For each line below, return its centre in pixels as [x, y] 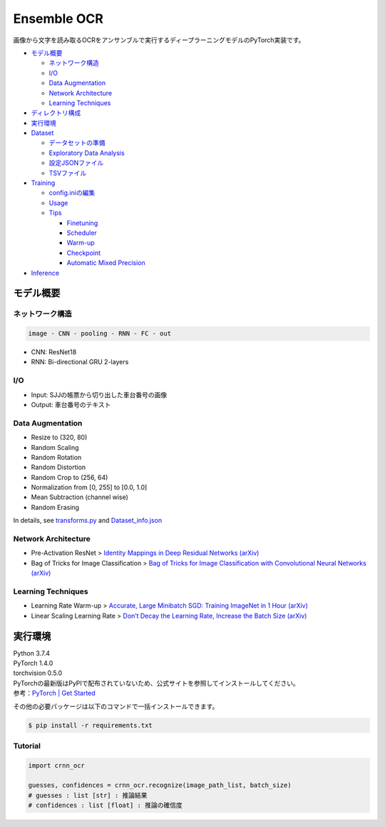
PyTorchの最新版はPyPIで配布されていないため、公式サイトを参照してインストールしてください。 [156, 683]
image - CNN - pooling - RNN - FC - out [99, 334]
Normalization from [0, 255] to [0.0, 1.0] [89, 487]
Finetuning [82, 223]
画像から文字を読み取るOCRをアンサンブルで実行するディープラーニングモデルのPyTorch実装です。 [159, 40]
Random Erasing [55, 507]
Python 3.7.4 [31, 653]
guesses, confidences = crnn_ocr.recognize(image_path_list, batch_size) [160, 785]
